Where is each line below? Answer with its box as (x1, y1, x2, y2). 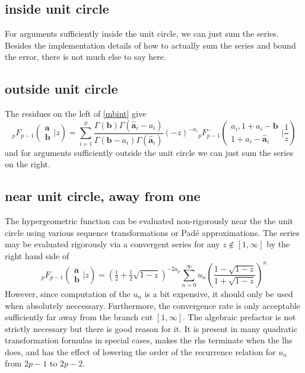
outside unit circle (5, 79, 118, 98)
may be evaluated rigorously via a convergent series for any (5, 238, 220, 250)
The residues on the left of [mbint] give (5, 107, 147, 120)
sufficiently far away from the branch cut (5, 311, 153, 323)
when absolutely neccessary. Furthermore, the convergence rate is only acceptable (5, 299, 301, 311)
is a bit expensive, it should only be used (144, 287, 293, 299)
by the (266, 238, 290, 250)
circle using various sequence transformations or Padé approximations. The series (5, 226, 300, 238)
